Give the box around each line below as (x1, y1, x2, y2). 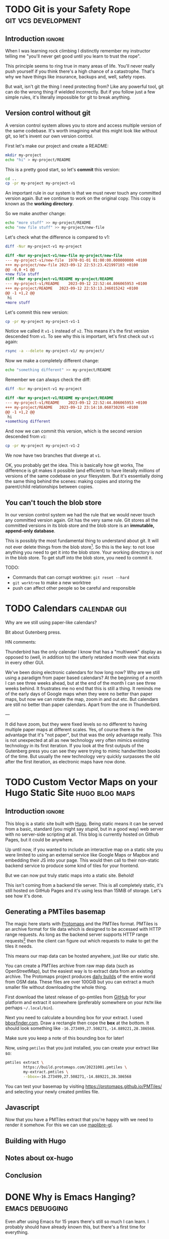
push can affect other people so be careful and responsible (12, 585, 136, 591)
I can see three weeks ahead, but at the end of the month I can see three (5, 680, 156, 686)
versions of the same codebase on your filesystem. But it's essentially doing (5, 473, 163, 479)
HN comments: (5, 639, 37, 645)
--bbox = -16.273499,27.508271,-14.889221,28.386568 (23, 1074, 132, 1079)
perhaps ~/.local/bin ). (5, 1005, 54, 1011)
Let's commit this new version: (5, 309, 69, 315)
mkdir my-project (5, 153, 42, 158)
